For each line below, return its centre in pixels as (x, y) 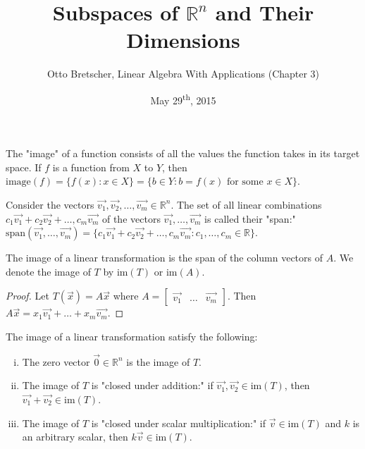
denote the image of (48, 271)
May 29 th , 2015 (183, 99)
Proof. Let (27, 296)
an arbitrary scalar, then (75, 437)
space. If (24, 167)
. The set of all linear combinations (246, 204)
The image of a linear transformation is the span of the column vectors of (165, 258)
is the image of (158, 361)
